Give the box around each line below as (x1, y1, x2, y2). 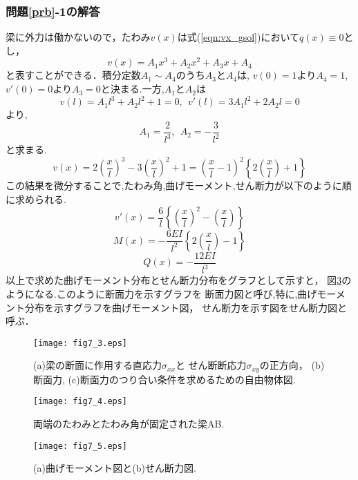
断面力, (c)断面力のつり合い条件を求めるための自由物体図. (33, 372, 296, 386)
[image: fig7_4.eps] (33, 396, 128, 407)
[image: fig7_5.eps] (33, 441, 128, 451)
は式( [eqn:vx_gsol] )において (177, 30, 299, 44)
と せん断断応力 (175, 358, 247, 372)
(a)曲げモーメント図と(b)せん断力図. (33, 461, 196, 475)
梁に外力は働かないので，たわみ (6, 30, 151, 44)
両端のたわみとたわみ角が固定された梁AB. (33, 416, 225, 431)
